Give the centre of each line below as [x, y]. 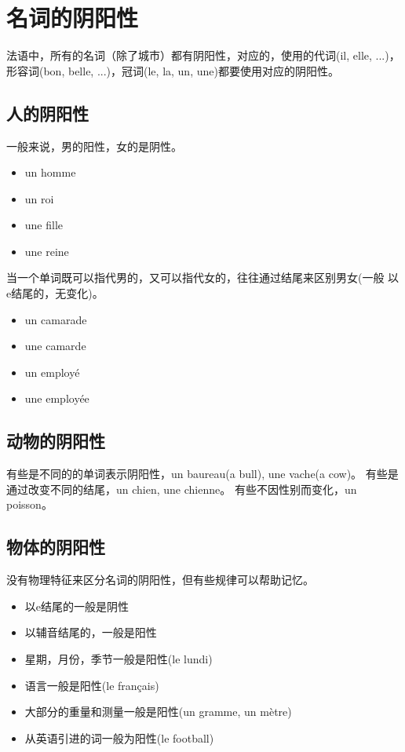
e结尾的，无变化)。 [55, 293]
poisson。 [29, 504]
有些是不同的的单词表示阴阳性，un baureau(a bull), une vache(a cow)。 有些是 [202, 474]
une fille [44, 225]
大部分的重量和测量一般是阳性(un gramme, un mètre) [158, 712]
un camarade [56, 319]
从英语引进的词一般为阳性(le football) [119, 737]
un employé [52, 372]
